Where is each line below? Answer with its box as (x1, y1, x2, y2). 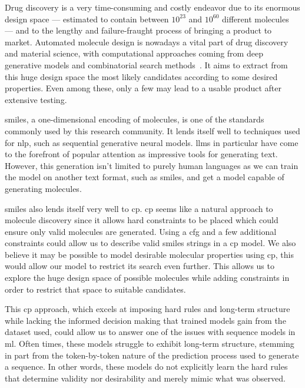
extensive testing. (5, 93, 67, 105)
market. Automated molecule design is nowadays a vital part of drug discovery (5, 35, 289, 48)
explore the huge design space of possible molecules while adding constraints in (5, 271, 290, 284)
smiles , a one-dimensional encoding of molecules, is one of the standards (5, 113, 264, 125)
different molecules (222, 12, 289, 25)
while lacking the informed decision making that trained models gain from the (5, 314, 286, 326)
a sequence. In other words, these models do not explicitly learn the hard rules (5, 360, 288, 373)
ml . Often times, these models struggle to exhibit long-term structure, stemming (5, 337, 294, 350)
